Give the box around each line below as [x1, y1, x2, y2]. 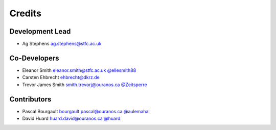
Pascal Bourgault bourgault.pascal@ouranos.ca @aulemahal [22, 108, 150, 114]
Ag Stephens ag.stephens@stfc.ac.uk [22, 41, 102, 47]
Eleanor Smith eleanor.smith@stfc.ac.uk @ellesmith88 [22, 67, 136, 73]
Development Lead [9, 27, 71, 36]
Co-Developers [9, 54, 59, 62]
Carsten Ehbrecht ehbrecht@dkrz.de [22, 74, 100, 81]
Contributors [9, 95, 52, 103]
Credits [9, 8, 42, 19]
